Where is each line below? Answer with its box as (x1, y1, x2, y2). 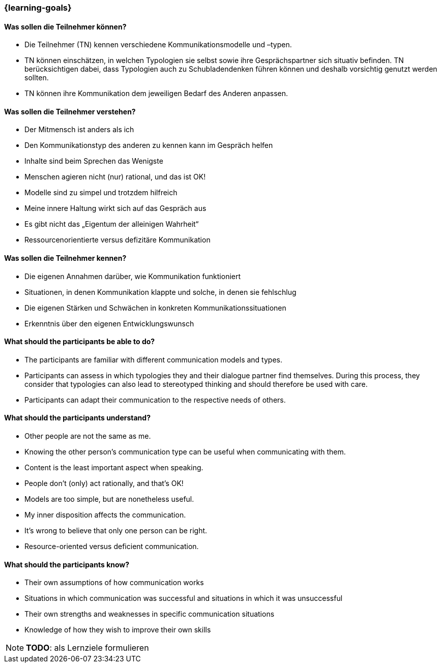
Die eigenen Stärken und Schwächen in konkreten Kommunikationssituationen (24, 303, 286, 312)
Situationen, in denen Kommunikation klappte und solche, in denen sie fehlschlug (24, 287, 297, 296)
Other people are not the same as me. (24, 432, 151, 441)
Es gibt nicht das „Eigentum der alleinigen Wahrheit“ (24, 220, 199, 229)
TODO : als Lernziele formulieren (26, 643, 149, 653)
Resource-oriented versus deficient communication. (24, 542, 199, 551)
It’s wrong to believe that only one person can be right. (24, 526, 208, 535)
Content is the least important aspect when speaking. (24, 463, 203, 472)
